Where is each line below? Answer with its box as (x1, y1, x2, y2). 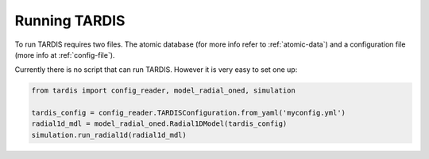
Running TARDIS (14, 12, 126, 29)
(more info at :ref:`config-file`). (14, 50, 115, 59)
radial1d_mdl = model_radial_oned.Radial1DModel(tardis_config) (31, 119, 288, 128)
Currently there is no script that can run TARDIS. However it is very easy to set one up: (14, 65, 298, 74)
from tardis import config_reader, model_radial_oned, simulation (31, 86, 296, 95)
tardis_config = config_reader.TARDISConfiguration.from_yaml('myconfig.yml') (31, 108, 346, 118)
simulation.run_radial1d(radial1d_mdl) (31, 131, 187, 139)
